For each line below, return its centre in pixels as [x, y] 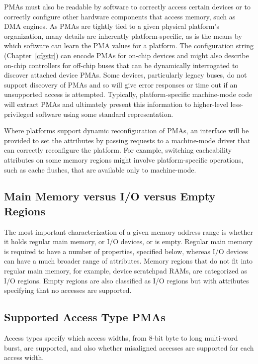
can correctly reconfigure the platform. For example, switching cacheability [118, 150]
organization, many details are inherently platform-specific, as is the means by [123, 36]
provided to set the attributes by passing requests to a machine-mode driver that [127, 140]
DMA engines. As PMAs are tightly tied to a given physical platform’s [112, 26]
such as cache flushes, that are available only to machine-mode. [100, 169]
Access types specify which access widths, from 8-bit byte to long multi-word [121, 338]
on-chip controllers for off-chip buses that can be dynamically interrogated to [121, 65]
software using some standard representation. [105, 114]
